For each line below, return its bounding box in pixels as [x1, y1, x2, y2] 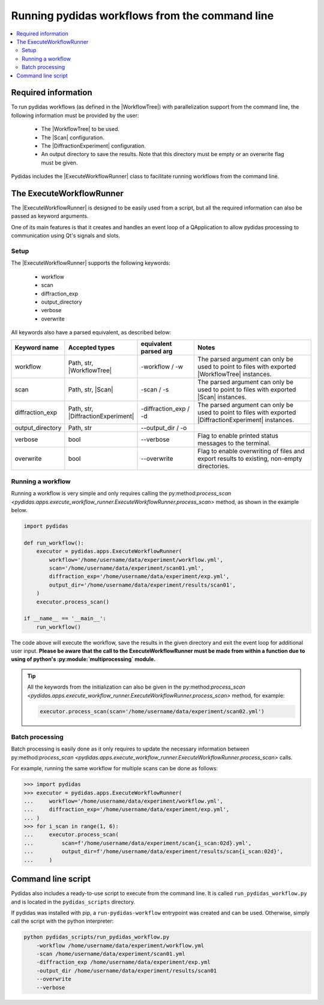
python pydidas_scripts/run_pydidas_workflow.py [23, 934, 170, 941]
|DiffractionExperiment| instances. [197, 416, 294, 424]
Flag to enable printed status [197, 432, 279, 440]
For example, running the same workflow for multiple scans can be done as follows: [11, 765, 218, 772]
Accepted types [68, 343, 115, 352]
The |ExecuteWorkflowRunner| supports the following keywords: [11, 259, 170, 267]
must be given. [41, 159, 78, 166]
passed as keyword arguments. [11, 213, 89, 220]
